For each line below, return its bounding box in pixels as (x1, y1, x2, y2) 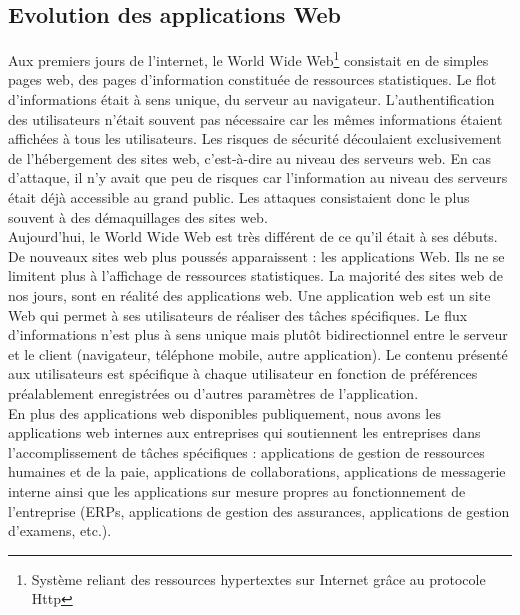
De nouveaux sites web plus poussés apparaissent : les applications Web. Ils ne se (8, 245, 505, 266)
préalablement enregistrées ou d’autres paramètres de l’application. (8, 382, 419, 403)
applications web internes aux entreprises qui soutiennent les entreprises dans (8, 422, 481, 443)
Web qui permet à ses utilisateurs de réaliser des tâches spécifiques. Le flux (8, 304, 468, 325)
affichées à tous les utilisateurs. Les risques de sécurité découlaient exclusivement (8, 128, 502, 149)
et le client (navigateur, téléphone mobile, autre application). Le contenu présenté (8, 343, 508, 364)
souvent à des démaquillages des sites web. (8, 206, 268, 227)
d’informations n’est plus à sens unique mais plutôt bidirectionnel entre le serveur (8, 324, 508, 345)
